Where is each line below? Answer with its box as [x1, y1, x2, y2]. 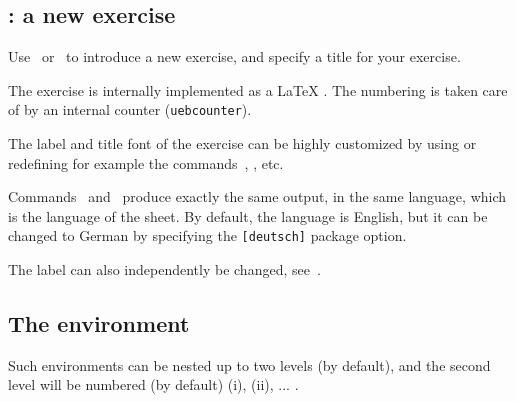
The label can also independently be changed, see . [8, 259, 321, 280]
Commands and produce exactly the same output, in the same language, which [8, 186, 507, 207]
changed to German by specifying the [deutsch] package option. [8, 225, 407, 246]
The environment [8, 308, 190, 339]
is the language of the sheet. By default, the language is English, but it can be [8, 205, 488, 226]
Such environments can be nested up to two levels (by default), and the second [8, 354, 491, 375]
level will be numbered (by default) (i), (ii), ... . [8, 374, 299, 395]
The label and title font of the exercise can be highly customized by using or [8, 133, 477, 154]
